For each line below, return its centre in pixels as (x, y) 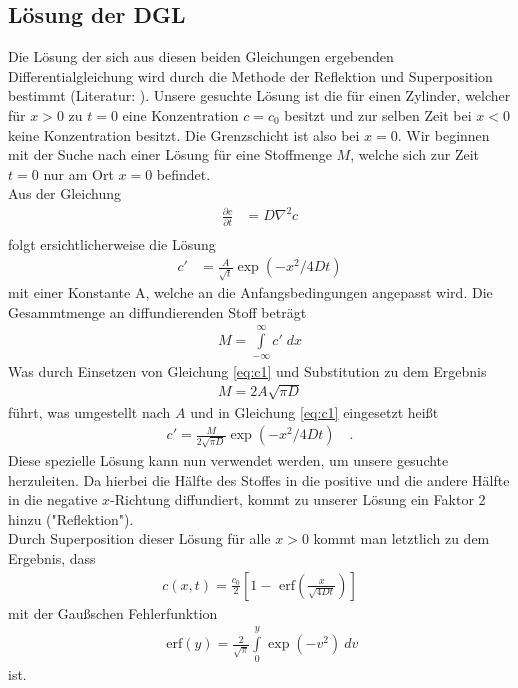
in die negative (53, 499)
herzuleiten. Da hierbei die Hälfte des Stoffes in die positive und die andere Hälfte (259, 479)
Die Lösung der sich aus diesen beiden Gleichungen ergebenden (201, 56)
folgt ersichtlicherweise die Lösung (112, 243)
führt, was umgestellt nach (89, 411)
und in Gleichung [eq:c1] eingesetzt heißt (314, 411)
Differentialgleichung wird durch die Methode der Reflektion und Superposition (250, 75)
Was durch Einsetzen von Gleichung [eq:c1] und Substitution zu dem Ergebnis (247, 370)
